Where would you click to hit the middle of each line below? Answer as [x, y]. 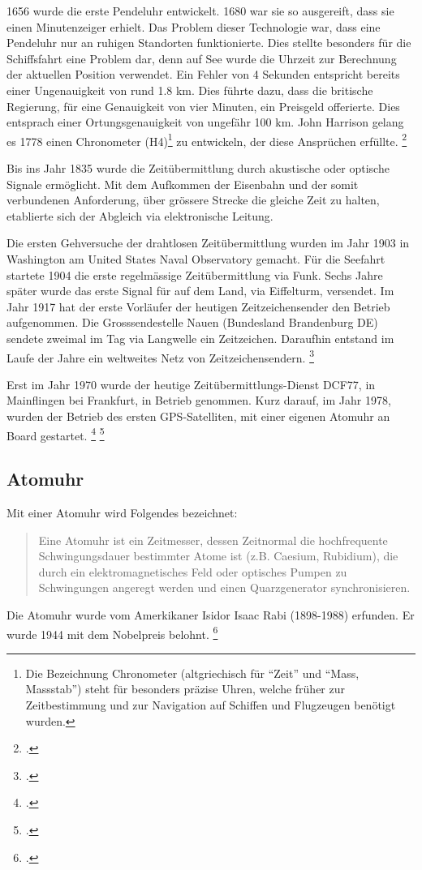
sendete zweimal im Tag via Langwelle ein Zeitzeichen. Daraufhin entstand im [200, 338]
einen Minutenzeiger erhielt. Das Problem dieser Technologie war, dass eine [194, 26]
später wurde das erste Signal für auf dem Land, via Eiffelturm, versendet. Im [200, 291]
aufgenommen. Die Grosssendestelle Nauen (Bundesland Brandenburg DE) [192, 322]
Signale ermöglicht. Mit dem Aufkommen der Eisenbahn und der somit [183, 184]
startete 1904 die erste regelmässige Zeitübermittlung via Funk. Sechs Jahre [195, 274]
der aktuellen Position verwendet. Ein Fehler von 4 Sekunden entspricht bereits [203, 74]
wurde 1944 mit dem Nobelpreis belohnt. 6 [112, 632]
